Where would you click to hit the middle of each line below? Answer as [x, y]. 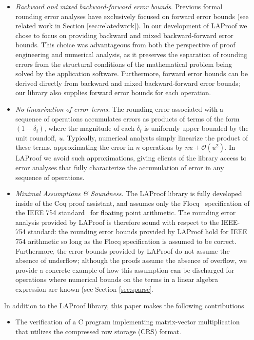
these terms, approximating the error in [75, 147]
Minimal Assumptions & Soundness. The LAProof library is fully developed [129, 193]
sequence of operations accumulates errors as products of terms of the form [127, 118]
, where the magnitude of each [89, 128]
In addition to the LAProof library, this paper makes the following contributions [124, 305]
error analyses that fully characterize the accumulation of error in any [120, 167]
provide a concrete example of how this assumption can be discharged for [125, 270]
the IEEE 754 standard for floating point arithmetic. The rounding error [126, 212]
